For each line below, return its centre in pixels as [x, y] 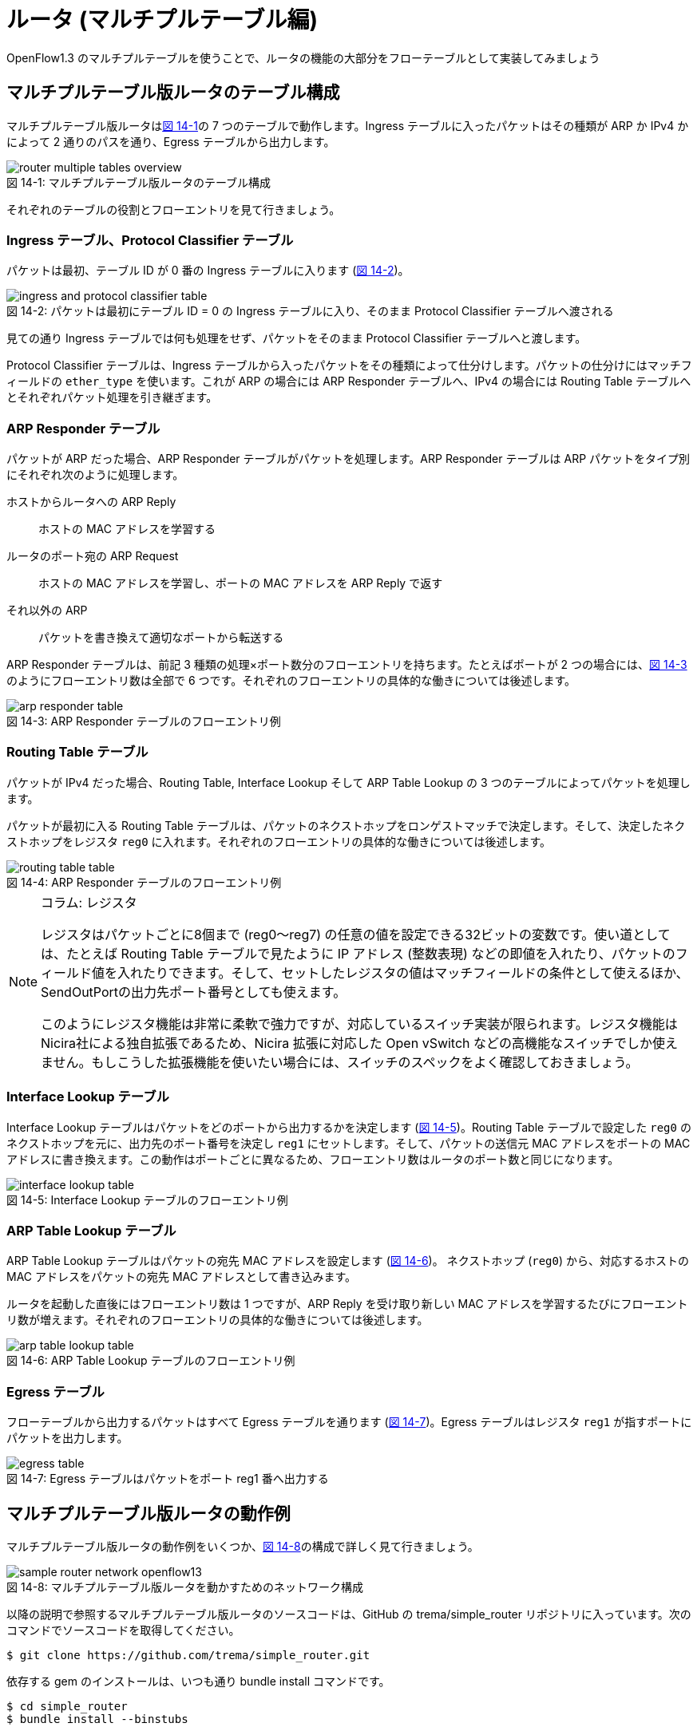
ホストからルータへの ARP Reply [91, 502]
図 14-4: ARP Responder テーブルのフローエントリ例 [144, 882]
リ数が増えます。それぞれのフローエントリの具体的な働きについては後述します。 [218, 1320]
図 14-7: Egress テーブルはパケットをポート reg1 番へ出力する [168, 1479]
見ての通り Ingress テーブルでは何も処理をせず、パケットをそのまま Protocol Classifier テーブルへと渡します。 [297, 338]
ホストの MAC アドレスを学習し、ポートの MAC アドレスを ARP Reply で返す [241, 583]
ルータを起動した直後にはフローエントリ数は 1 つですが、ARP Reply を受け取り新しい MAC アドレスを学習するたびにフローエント [347, 1304]
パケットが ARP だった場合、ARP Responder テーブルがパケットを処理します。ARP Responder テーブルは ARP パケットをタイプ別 [348, 459]
